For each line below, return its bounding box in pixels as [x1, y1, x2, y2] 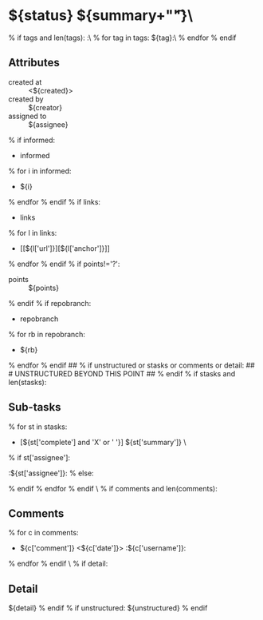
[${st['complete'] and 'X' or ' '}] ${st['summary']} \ [19, 437, 186, 447]
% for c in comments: [8, 528, 79, 538]
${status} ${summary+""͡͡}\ [8, 6, 194, 25]
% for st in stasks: [8, 422, 68, 431]
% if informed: [8, 135, 56, 145]
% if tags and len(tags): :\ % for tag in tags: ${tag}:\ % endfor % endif [8, 33, 237, 42]
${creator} [28, 102, 63, 112]
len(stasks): [8, 377, 47, 387]
